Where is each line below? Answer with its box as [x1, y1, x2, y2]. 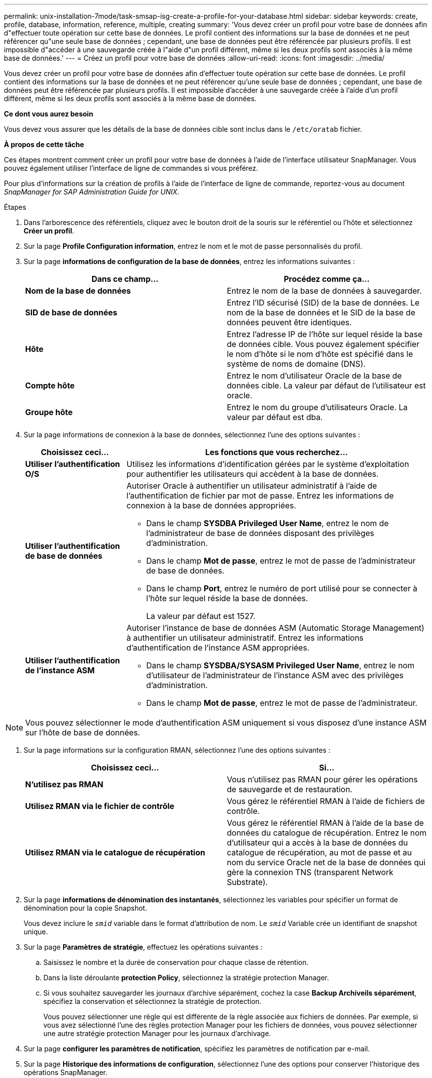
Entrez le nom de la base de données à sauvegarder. [227, 286, 422, 296]
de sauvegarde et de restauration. [227, 784, 353, 794]
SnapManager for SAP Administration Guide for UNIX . [4, 188, 180, 196]
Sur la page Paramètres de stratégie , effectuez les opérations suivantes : [24, 943, 263, 951]
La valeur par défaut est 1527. [146, 611, 255, 621]
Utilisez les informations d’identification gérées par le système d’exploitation [126, 459, 409, 469]
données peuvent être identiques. [227, 317, 352, 327]
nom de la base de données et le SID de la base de [227, 308, 415, 317]
